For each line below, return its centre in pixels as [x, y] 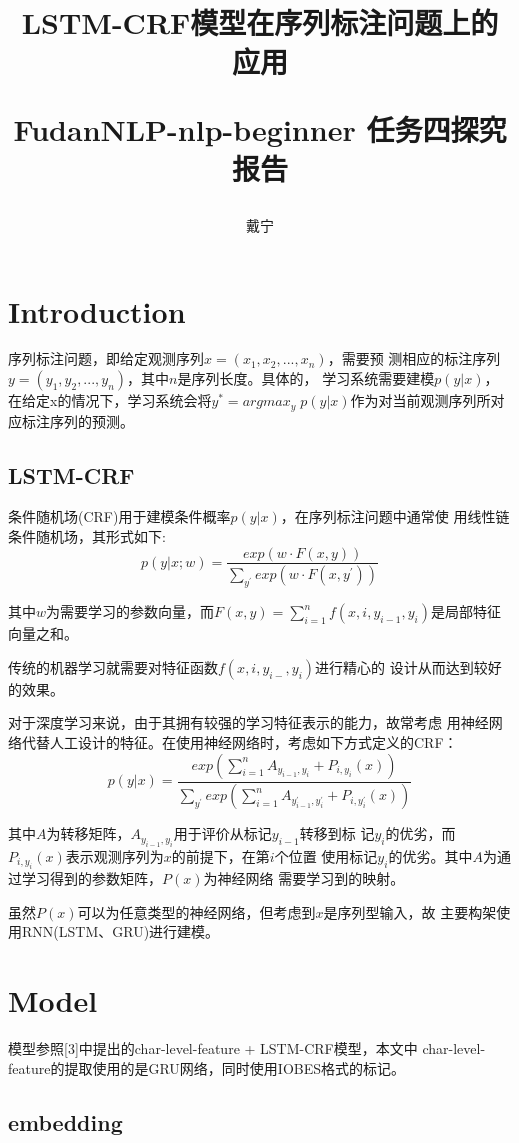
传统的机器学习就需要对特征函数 [113, 666]
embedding [65, 1121]
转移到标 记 [337, 833]
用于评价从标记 [222, 833]
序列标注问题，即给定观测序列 [106, 358]
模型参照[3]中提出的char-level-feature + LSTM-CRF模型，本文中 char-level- [247, 1048]
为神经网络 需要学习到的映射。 [304, 878]
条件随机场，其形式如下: [87, 535]
